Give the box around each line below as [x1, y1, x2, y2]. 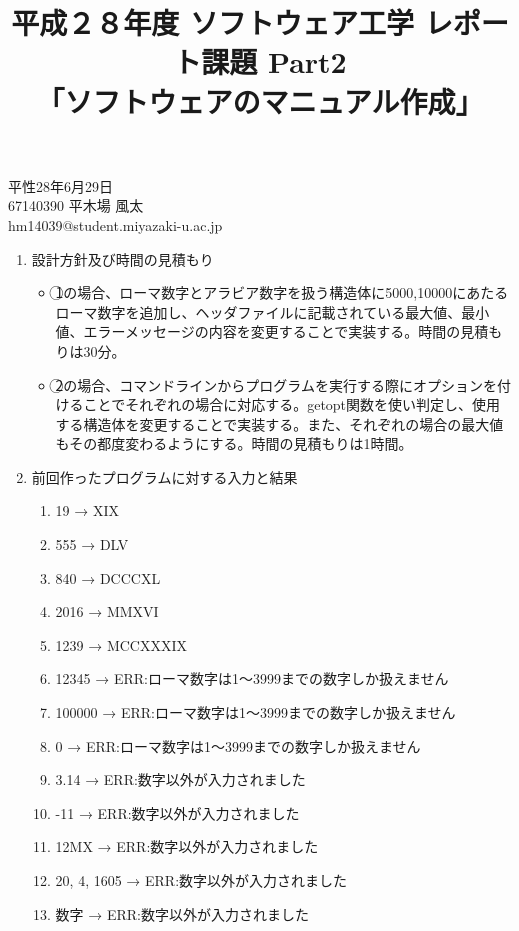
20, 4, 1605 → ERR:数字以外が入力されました [55, 870, 348, 890]
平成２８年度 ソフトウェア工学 [11, 2, 414, 43]
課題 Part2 [201, 41, 347, 82]
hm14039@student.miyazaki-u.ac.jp [8, 214, 223, 235]
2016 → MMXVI [55, 601, 159, 622]
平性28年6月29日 [8, 175, 113, 196]
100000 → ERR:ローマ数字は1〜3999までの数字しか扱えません [55, 702, 456, 723]
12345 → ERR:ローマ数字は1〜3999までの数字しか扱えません [55, 668, 449, 689]
